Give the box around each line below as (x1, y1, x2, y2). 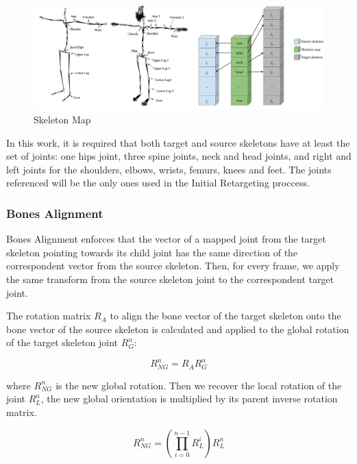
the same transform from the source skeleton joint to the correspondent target (6, 271, 334, 286)
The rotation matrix (6, 308, 91, 323)
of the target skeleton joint (6, 335, 119, 350)
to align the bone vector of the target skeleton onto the (110, 308, 341, 323)
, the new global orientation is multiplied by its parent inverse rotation (40, 391, 338, 406)
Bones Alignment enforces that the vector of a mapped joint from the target (6, 232, 326, 246)
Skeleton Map (34, 112, 91, 126)
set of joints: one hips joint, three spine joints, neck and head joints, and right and (6, 149, 352, 163)
